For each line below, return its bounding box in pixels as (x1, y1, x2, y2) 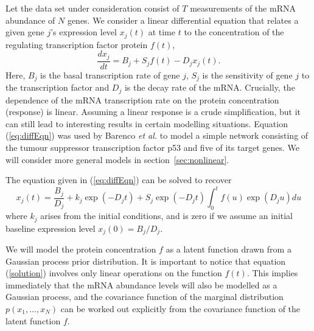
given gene (5, 26, 44, 38)
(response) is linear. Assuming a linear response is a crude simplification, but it (5, 105, 301, 118)
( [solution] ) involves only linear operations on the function (5, 267, 222, 279)
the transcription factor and (5, 81, 110, 94)
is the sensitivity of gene (202, 68, 293, 81)
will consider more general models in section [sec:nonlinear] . (5, 153, 229, 165)
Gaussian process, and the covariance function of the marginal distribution (5, 290, 284, 303)
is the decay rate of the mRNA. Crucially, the (124, 81, 295, 94)
